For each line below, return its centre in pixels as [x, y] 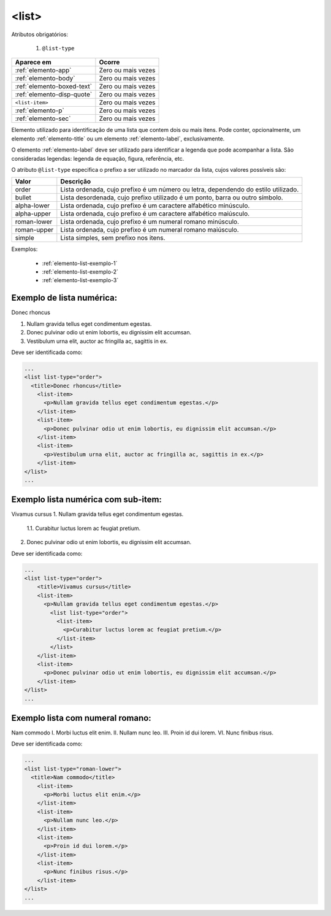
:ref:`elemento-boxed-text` [53, 87]
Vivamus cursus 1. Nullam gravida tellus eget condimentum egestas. [97, 514]
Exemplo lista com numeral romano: [81, 718]
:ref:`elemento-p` [40, 110]
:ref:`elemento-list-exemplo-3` [80, 280]
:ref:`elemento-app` [43, 71]
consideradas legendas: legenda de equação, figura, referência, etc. [98, 158]
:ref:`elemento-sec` [43, 118]
